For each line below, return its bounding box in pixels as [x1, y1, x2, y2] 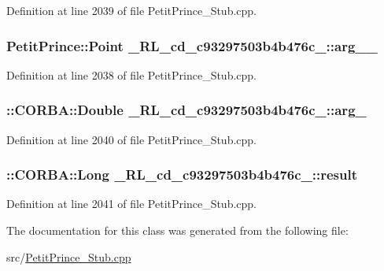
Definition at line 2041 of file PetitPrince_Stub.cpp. [6, 195, 257, 212]
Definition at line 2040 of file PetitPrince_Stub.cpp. [6, 131, 257, 147]
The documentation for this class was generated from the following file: [6, 222, 349, 239]
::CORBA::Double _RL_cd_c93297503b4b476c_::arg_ [6, 100, 367, 120]
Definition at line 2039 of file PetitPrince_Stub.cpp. [6, 2, 257, 18]
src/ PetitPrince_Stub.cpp [6, 248, 131, 265]
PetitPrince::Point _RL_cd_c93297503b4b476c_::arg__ [6, 35, 378, 55]
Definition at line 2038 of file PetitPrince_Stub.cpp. [6, 66, 257, 83]
